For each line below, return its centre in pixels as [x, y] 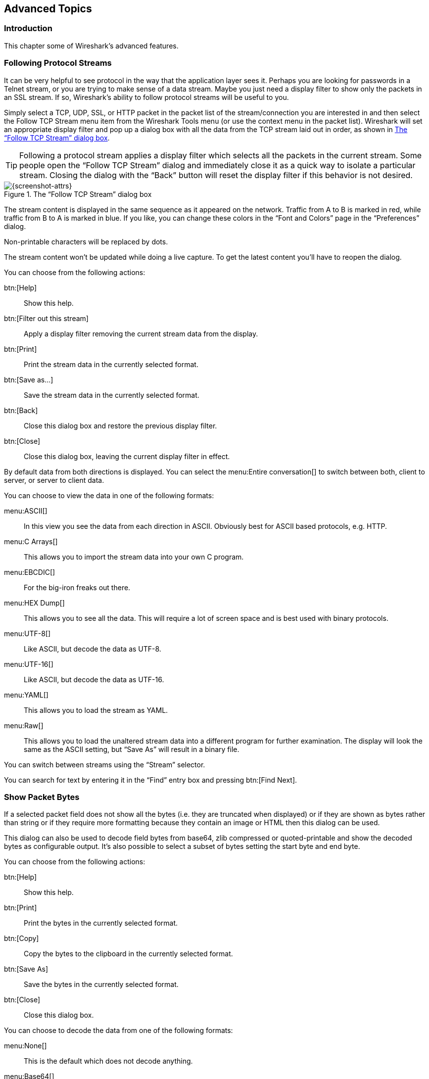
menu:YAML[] [26, 695]
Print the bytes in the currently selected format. [101, 923]
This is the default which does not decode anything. [108, 1061]
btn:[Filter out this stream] [46, 318]
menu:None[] [25, 1046]
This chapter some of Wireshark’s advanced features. [91, 46]
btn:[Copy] [22, 938]
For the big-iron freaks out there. [77, 587]
